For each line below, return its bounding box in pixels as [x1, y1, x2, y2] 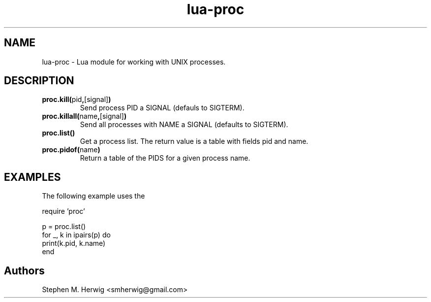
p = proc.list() [42, 222, 86, 231]
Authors [4, 264, 45, 277]
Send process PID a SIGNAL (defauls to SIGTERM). [80, 103, 245, 112]
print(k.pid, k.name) [42, 239, 106, 248]
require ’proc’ [42, 207, 85, 216]
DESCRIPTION [4, 74, 74, 87]
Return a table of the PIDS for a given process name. [80, 154, 250, 163]
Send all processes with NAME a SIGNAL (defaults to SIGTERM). [80, 120, 288, 129]
